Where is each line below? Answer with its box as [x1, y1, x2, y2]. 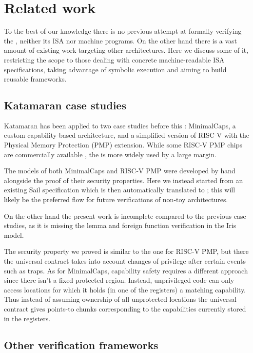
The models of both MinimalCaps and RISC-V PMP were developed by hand [4, 166, 235, 176]
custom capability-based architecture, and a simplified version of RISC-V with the [4, 130, 250, 140]
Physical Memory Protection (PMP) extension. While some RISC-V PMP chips [4, 140, 243, 150]
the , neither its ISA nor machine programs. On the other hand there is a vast [4, 35, 237, 45]
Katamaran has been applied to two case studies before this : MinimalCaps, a [4, 120, 236, 130]
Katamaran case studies [4, 98, 126, 113]
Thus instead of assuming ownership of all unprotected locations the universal [4, 294, 237, 304]
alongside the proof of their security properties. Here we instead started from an [4, 175, 243, 185]
